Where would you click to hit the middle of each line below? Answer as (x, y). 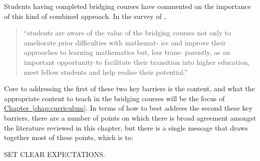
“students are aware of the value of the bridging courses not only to (127, 33)
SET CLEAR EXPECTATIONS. (55, 154)
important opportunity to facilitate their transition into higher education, (137, 62)
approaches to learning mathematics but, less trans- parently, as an (127, 52)
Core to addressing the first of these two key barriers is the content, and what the (129, 88)
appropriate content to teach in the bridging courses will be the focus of (114, 98)
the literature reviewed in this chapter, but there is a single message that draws (126, 127)
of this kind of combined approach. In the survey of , (85, 16)
